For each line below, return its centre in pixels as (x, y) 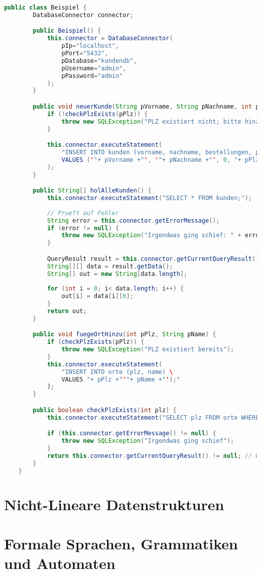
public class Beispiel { (45, 8)
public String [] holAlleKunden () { (92, 191)
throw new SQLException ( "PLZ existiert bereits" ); (148, 350)
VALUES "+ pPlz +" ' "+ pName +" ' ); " (121, 379)
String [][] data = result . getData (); (110, 266)
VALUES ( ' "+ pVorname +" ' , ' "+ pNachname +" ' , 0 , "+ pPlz (160, 160)
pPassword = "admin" (92, 76)
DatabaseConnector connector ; (83, 15)
